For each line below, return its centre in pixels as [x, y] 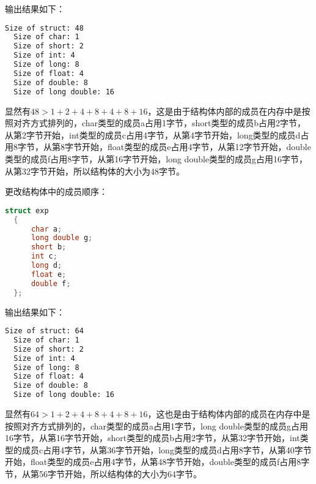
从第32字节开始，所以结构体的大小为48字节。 [95, 171]
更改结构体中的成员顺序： [56, 191]
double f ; [51, 283]
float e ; [49, 274]
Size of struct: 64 [44, 331]
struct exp [27, 210]
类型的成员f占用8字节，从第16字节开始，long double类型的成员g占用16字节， [156, 158]
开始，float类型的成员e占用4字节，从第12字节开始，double [196, 147]
